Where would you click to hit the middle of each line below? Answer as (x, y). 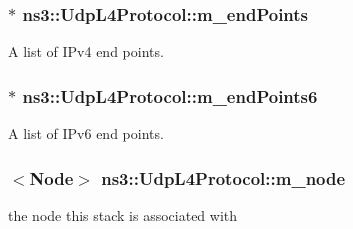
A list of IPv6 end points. (86, 133)
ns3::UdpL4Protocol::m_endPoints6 (170, 95)
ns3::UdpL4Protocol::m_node (223, 177)
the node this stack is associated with (123, 214)
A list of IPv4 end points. (86, 51)
